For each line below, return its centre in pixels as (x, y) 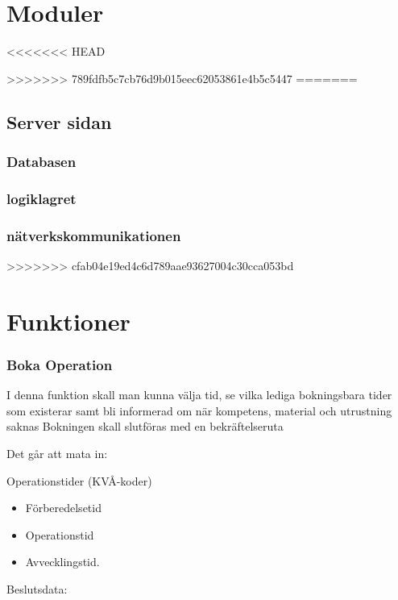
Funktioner (68, 321)
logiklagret (41, 198)
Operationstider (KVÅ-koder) (79, 480)
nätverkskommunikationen (94, 235)
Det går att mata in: (57, 453)
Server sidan (59, 121)
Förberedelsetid (63, 508)
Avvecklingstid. (62, 562)
